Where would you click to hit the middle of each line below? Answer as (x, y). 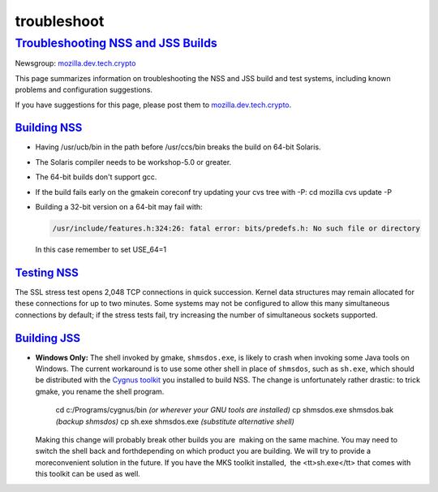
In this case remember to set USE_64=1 (101, 249)
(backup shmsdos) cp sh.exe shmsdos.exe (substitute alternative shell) (175, 421)
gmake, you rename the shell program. (100, 391)
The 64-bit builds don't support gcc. (96, 177)
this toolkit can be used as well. (88, 474)
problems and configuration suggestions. (84, 90)
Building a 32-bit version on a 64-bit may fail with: (119, 207)
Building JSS (48, 338)
